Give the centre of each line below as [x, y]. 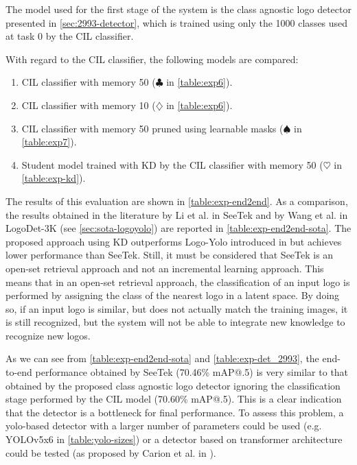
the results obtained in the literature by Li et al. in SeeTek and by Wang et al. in [177, 214]
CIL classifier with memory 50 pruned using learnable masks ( [152, 128]
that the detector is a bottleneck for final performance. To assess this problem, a [175, 412]
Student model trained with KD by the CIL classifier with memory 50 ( [172, 164]
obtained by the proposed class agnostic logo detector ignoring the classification [173, 385]
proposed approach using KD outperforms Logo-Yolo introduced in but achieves [174, 241]
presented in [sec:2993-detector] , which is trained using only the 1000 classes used [177, 22]
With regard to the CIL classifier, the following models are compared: [152, 59]
